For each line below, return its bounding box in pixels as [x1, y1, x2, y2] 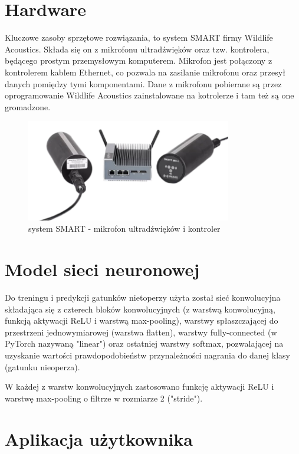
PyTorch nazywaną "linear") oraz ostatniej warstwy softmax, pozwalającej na [5, 337, 284, 350]
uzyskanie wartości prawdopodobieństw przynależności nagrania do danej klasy [5, 348, 290, 361]
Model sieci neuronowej [5, 257, 200, 281]
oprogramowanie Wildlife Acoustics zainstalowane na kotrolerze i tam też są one [5, 89, 294, 101]
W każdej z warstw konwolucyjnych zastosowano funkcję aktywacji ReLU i [5, 380, 274, 393]
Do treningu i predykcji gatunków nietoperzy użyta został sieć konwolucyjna [5, 291, 281, 303]
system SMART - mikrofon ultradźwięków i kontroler [28, 222, 221, 235]
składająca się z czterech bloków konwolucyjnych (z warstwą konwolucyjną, [5, 302, 275, 315]
